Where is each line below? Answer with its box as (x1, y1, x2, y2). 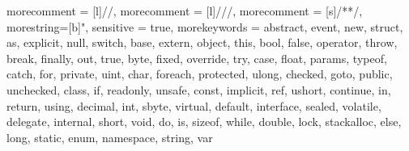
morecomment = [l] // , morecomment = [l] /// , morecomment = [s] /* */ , (6, 2, 363, 19)
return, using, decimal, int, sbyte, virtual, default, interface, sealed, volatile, (6, 97, 381, 114)
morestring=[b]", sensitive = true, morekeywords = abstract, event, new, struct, (6, 18, 403, 35)
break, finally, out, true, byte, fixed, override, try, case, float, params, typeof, (6, 49, 387, 66)
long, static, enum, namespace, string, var (6, 128, 213, 145)
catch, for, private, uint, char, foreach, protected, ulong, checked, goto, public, (6, 65, 393, 82)
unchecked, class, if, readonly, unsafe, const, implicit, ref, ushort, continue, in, (6, 81, 391, 98)
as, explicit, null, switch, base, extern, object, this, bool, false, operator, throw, (6, 34, 398, 51)
